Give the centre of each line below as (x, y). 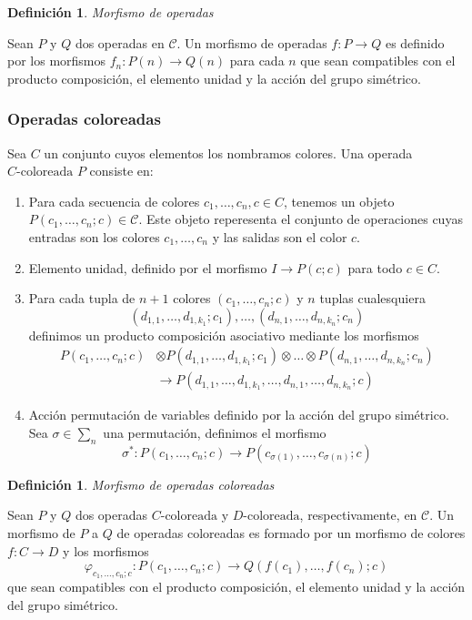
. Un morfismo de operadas (252, 42)
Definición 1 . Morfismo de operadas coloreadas (141, 484)
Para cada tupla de (82, 298)
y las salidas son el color (280, 236)
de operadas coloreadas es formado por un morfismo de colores (291, 532)
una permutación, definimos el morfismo (215, 432)
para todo (375, 267)
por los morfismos (57, 61)
